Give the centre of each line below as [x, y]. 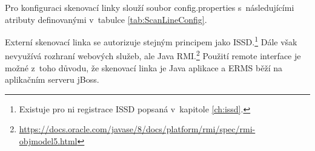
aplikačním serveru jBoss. [52, 79]
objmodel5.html [48, 141]
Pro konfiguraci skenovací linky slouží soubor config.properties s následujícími [150, 7]
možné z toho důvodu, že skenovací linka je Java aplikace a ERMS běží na [144, 67]
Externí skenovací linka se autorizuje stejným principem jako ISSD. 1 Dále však [151, 41]
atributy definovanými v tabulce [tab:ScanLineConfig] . [106, 19]
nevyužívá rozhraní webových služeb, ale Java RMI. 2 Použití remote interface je [153, 55]
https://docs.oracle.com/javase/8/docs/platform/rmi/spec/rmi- [137, 129]
